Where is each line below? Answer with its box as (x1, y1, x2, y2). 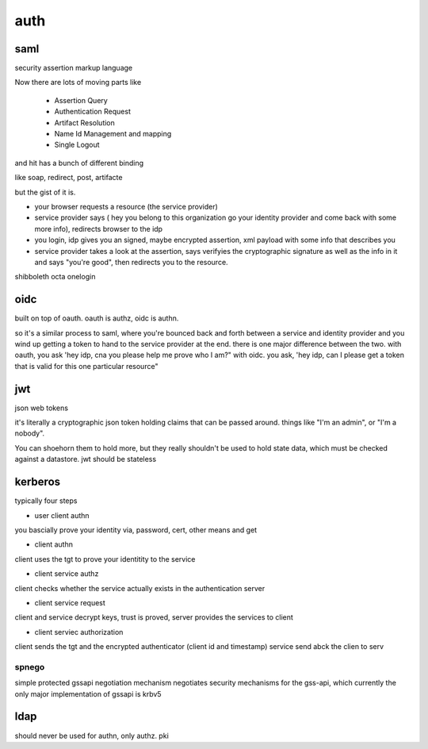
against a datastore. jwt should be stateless (14, 455, 157, 464)
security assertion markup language (14, 63, 133, 73)
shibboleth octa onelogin (14, 272, 96, 282)
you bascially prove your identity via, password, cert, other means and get (14, 524, 258, 535)
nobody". (14, 428, 45, 438)
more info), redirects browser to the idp (34, 224, 162, 233)
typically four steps (14, 496, 78, 505)
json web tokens (14, 403, 69, 413)
